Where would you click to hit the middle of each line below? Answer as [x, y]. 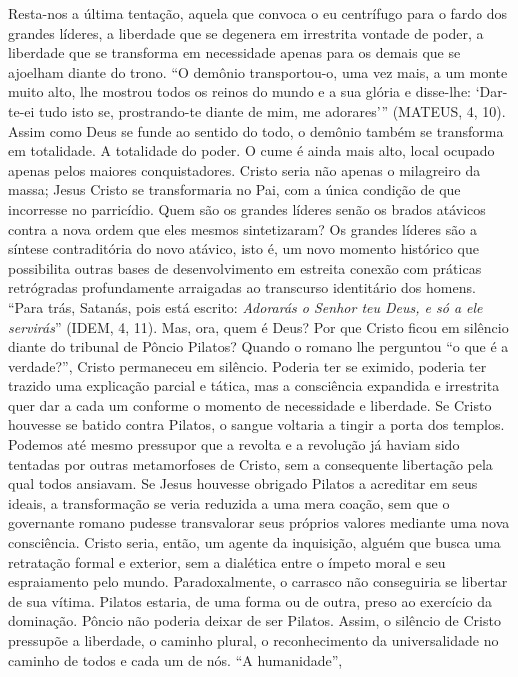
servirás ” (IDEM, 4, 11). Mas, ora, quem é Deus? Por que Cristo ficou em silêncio [258, 326]
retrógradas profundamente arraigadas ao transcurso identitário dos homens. [242, 287]
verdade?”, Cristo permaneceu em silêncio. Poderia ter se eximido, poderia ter [247, 365]
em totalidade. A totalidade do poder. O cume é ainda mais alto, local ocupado [251, 150]
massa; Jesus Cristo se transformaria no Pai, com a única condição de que [234, 189]
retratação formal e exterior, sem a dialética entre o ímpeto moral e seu [227, 561]
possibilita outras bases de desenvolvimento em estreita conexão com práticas [245, 267]
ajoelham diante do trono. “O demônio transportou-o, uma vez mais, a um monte [258, 71]
